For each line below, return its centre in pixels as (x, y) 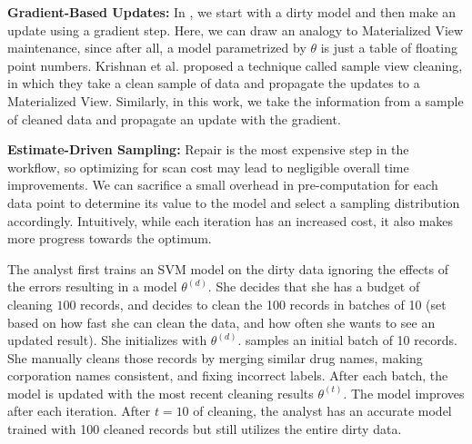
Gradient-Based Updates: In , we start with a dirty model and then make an (232, 12)
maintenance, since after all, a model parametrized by (157, 48)
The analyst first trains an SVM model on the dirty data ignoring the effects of (228, 268)
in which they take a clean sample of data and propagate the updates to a (214, 83)
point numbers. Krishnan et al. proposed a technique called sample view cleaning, (235, 65)
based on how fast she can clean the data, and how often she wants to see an (221, 322)
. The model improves (404, 393)
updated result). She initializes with (107, 340)
